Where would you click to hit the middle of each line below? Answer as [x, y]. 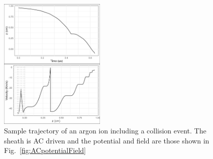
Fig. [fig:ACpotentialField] [45, 150]
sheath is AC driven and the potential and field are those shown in [107, 140]
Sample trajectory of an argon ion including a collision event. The [105, 131]
